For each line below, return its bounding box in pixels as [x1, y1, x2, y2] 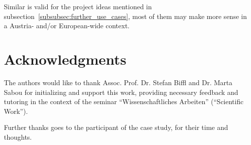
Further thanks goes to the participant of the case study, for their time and [4, 122, 228, 132]
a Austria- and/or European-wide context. [4, 20, 130, 31]
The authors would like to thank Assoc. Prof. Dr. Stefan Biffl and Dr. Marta [4, 77, 233, 87]
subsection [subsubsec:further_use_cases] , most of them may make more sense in [4, 11, 247, 21]
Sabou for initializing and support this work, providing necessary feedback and [4, 87, 238, 97]
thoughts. [4, 131, 32, 142]
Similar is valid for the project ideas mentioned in [4, 1, 152, 11]
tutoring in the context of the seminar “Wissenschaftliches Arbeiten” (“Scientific [4, 96, 244, 107]
